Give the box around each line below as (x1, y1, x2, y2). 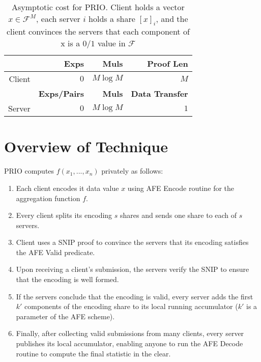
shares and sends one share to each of (120, 210, 237, 220)
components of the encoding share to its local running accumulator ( (24, 301, 238, 312)
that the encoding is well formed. (16, 274, 119, 285)
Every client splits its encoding (16, 210, 112, 220)
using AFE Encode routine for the (127, 182, 235, 193)
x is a (61, 37, 80, 49)
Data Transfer (131, 88, 188, 100)
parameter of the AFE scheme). (16, 311, 115, 321)
